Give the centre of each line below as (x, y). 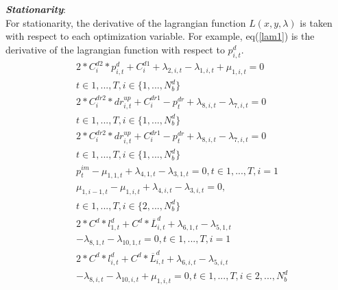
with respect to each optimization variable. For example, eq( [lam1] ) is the (160, 36)
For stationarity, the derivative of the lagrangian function (126, 22)
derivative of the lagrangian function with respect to (115, 49)
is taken (316, 22)
